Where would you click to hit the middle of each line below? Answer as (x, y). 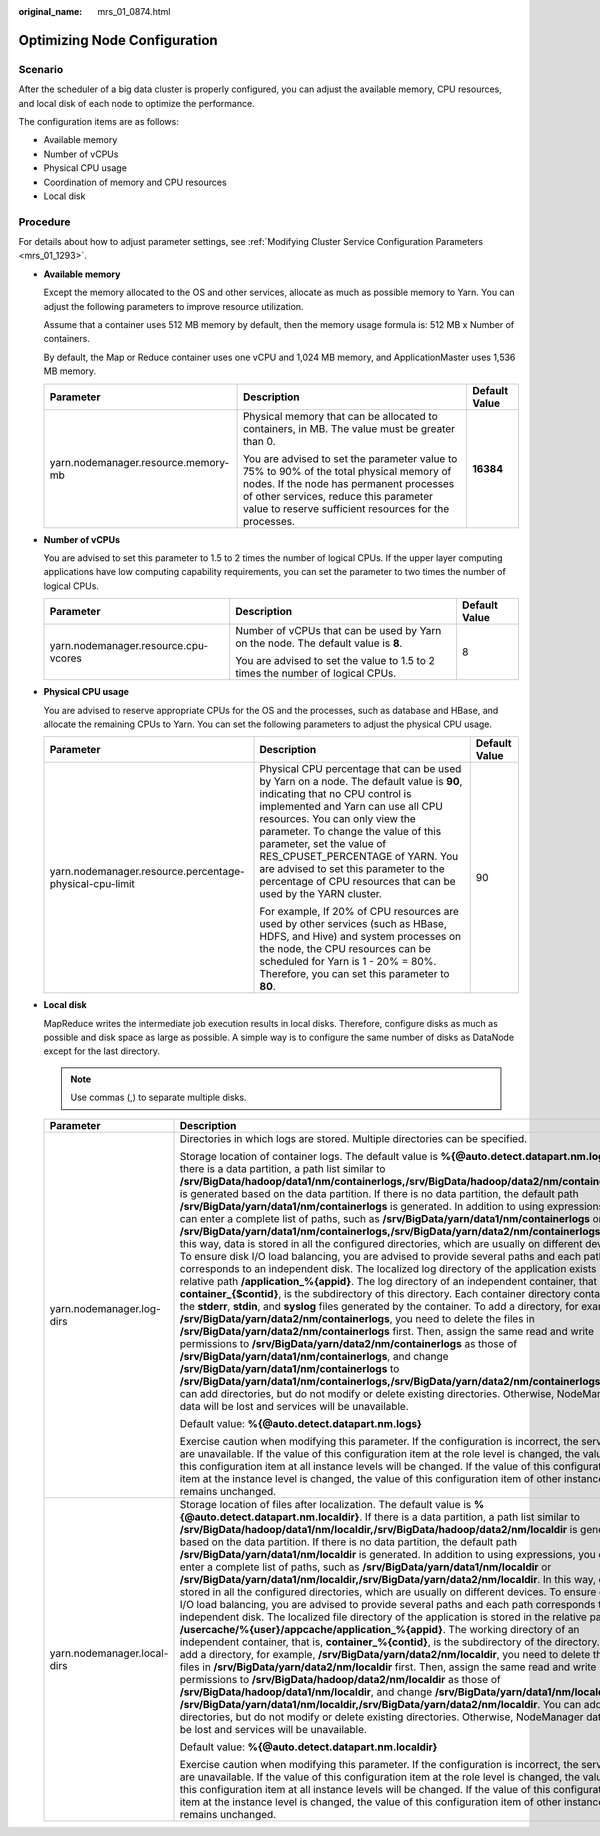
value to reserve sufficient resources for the (346, 508)
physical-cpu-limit (92, 884)
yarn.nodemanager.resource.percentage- (147, 872)
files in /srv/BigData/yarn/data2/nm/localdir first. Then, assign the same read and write (388, 1667)
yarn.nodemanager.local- (109, 1653)
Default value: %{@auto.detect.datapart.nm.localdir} (308, 1747)
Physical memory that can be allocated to (340, 416)
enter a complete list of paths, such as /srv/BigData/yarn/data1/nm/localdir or (365, 1567)
